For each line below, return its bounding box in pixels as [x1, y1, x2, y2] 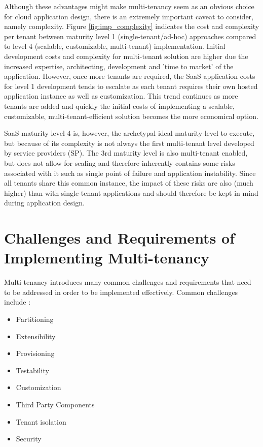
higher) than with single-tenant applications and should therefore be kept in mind [4, 187, 258, 198]
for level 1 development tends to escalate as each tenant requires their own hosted [4, 80, 258, 91]
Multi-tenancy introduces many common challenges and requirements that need [4, 277, 251, 287]
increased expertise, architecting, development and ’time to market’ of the [4, 61, 234, 71]
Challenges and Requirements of [4, 227, 235, 248]
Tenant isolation [16, 416, 66, 427]
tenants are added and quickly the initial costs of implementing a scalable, [4, 100, 235, 111]
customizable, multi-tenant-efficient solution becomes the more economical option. [4, 110, 258, 121]
